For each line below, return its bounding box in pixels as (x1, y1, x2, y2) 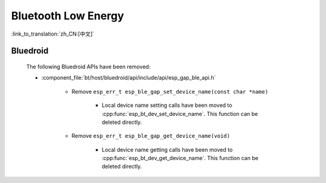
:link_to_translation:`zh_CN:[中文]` (11, 30, 95, 37)
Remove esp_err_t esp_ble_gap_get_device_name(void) (71, 132, 231, 140)
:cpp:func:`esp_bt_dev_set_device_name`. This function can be (101, 110, 258, 117)
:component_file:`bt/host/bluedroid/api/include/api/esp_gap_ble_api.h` (41, 74, 216, 82)
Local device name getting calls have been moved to (101, 146, 233, 153)
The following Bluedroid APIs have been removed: (26, 63, 151, 70)
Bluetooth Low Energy (11, 9, 124, 22)
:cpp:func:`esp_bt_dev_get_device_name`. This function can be (101, 155, 259, 162)
